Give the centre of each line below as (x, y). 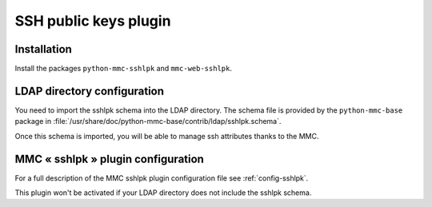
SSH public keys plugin (93, 21)
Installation (43, 49)
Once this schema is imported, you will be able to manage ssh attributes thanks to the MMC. (167, 136)
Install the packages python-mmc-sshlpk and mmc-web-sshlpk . (123, 69)
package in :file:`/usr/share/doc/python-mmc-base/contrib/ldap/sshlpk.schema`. (148, 121)
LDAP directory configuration (89, 91)
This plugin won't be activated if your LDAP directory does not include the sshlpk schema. (163, 193)
